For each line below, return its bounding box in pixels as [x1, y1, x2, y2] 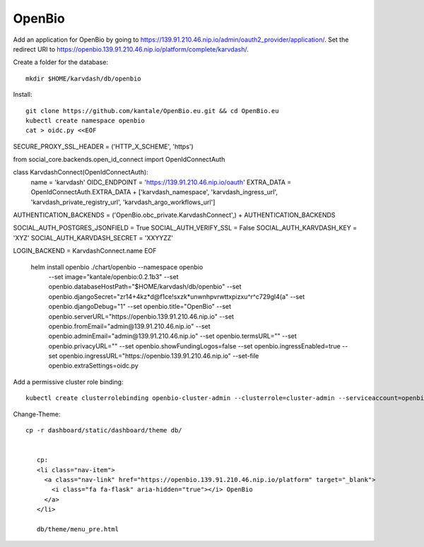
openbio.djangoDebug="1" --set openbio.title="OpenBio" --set [48, 302, 232, 311]
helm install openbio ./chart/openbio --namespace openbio [30, 262, 204, 271]
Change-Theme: [13, 410, 61, 418]
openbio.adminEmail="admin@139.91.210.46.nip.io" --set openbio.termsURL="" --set [48, 332, 297, 341]
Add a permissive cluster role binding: [13, 377, 124, 386]
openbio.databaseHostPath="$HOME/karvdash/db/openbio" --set [48, 283, 242, 291]
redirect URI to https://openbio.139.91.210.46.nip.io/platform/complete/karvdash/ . [13, 45, 249, 53]
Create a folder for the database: [13, 58, 109, 66]
